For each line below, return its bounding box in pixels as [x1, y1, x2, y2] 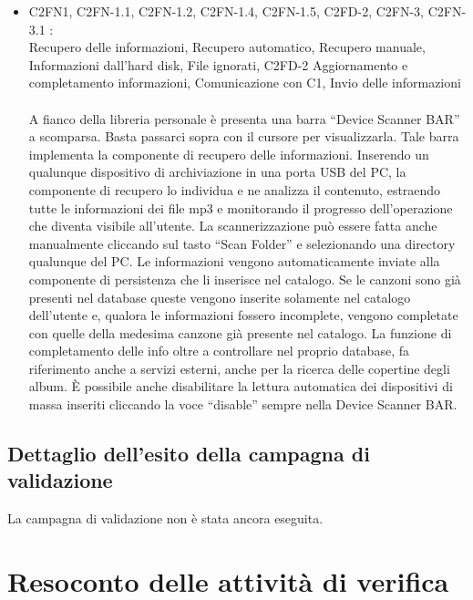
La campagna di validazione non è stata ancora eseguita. [7, 509, 324, 528]
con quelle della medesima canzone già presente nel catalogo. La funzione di [28, 323, 452, 342]
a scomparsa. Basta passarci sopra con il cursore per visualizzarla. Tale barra [28, 127, 459, 146]
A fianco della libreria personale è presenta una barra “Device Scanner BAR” [28, 109, 460, 128]
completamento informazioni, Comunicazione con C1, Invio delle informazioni [28, 73, 461, 92]
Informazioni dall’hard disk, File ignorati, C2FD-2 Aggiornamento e [28, 55, 408, 74]
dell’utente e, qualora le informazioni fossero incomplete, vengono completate [28, 305, 458, 325]
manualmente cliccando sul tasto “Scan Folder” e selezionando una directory [28, 233, 456, 253]
